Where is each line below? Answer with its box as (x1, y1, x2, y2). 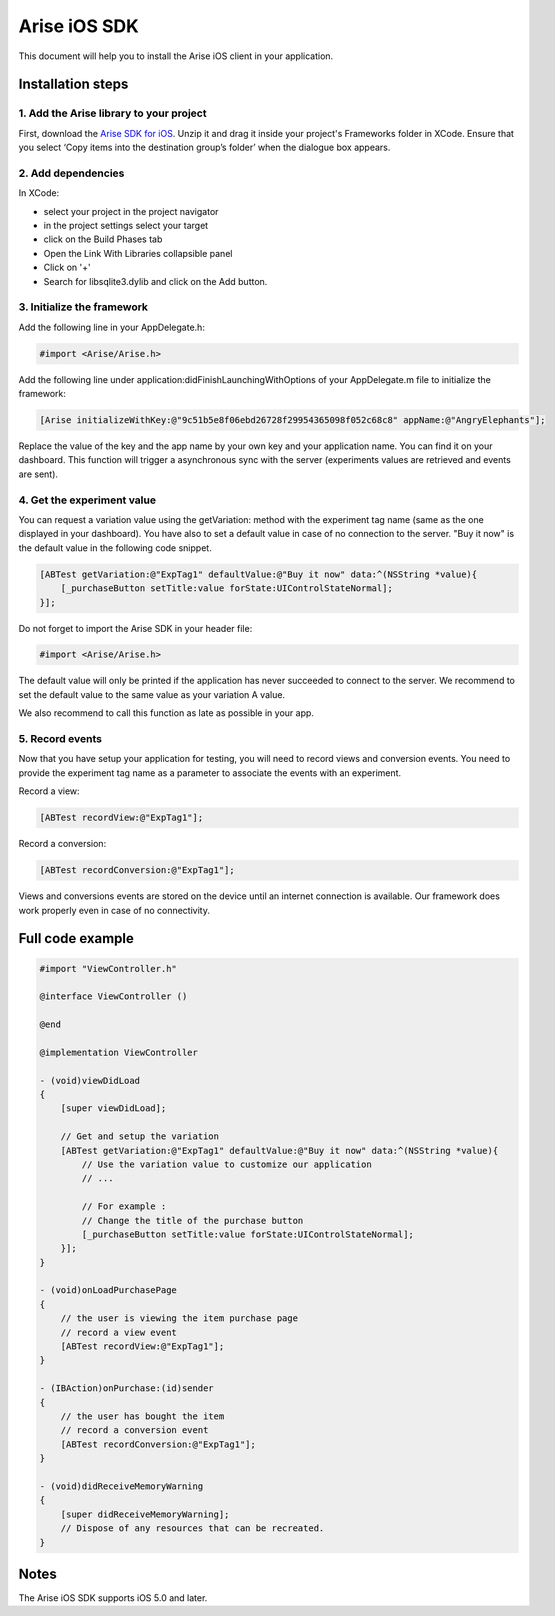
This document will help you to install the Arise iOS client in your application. (18, 50, 334, 62)
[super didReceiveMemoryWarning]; (60, 1508, 230, 1520)
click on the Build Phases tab (43, 233, 163, 245)
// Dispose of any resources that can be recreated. (60, 1523, 325, 1534)
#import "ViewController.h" (39, 963, 177, 974)
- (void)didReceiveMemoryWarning (39, 1480, 204, 1492)
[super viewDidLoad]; (60, 1103, 167, 1114)
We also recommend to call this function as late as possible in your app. (18, 707, 315, 719)
